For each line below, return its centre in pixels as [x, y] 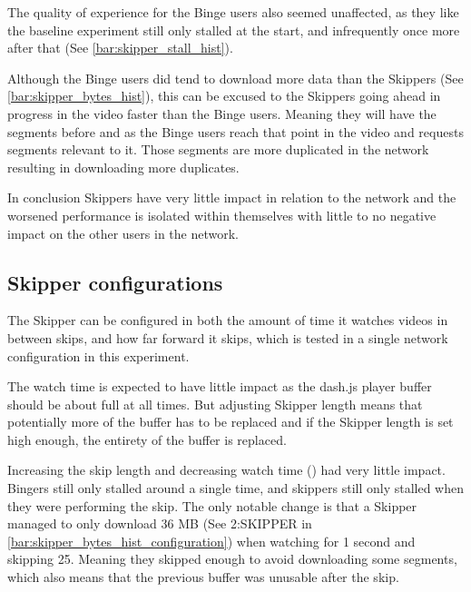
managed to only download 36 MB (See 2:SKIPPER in [160, 523]
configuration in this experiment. [98, 355]
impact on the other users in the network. [123, 233]
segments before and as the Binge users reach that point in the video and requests [235, 131]
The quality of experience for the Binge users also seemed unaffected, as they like [233, 12]
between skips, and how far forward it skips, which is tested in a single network [228, 337]
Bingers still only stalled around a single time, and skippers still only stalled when [236, 488]
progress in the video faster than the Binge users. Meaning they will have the [222, 113]
